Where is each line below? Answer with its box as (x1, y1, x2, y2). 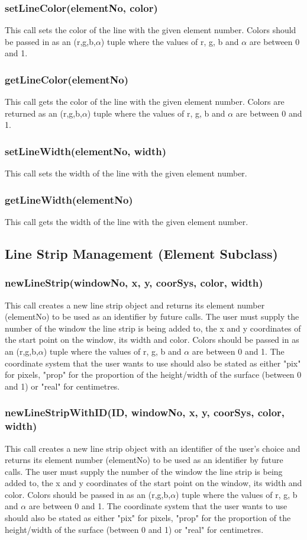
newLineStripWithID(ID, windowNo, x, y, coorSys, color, (5, 405, 285, 420)
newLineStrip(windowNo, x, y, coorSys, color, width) (5, 275, 263, 290)
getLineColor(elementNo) (5, 72, 129, 86)
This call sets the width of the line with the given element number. (5, 167, 247, 179)
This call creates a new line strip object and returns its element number (5, 298, 265, 311)
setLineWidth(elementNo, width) (5, 143, 167, 158)
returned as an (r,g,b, (5, 107, 82, 119)
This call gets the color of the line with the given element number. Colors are (5, 95, 285, 108)
